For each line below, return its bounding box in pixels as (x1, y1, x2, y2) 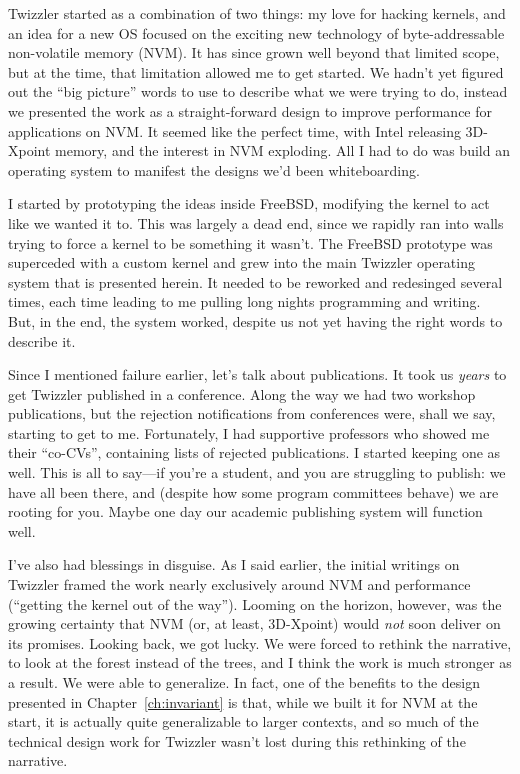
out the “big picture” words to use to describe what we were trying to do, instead (8, 81, 508, 102)
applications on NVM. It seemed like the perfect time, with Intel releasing (8, 120, 461, 141)
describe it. (8, 330, 76, 351)
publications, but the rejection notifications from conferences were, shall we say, (8, 403, 496, 424)
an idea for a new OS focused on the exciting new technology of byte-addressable (8, 22, 505, 43)
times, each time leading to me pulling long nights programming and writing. (8, 291, 481, 312)
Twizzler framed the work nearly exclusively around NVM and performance (8, 574, 471, 595)
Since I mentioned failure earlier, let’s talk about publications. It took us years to (8, 364, 507, 385)
